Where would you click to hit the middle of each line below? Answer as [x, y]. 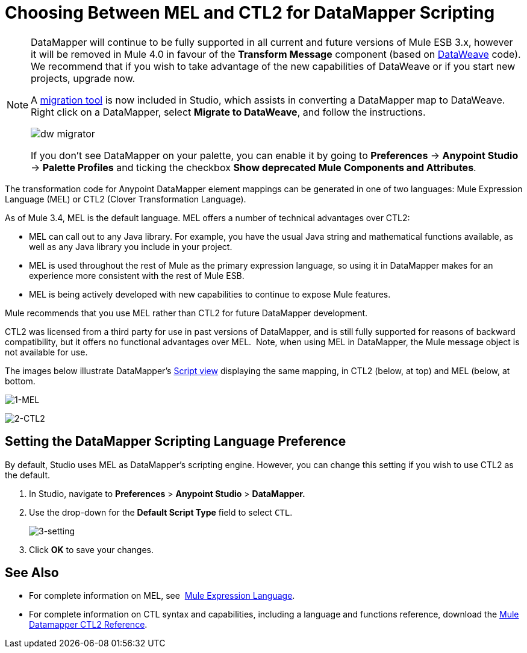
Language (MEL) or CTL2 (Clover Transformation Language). [126, 199]
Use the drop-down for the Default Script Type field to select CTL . [161, 512]
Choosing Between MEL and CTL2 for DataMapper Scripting [250, 13]
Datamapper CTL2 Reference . [88, 625]
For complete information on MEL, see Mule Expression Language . [162, 596]
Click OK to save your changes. [92, 549]
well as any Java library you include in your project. [131, 246]
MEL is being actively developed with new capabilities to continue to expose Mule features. [210, 294]
